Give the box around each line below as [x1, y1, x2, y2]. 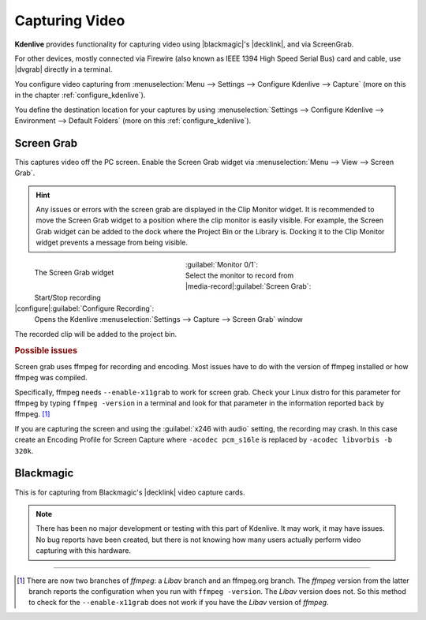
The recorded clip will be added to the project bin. [14, 329, 177, 338]
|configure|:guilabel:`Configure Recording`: [14, 304, 155, 313]
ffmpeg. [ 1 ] [14, 409, 50, 419]
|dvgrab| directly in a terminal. [14, 65, 113, 74]
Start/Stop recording [34, 293, 102, 302]
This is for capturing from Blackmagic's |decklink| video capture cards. [14, 487, 245, 497]
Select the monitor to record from [185, 271, 294, 280]
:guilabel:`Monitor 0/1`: [185, 260, 259, 269]
